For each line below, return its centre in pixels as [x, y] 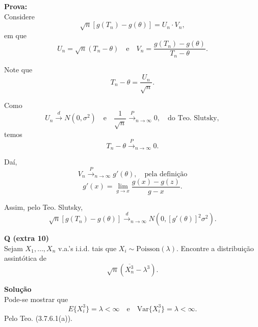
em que [15, 35]
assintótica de [25, 258]
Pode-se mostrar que [36, 299]
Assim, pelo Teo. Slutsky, [44, 207]
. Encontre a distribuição [215, 248]
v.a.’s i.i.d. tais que [87, 248]
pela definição [166, 174]
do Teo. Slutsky [192, 118]
